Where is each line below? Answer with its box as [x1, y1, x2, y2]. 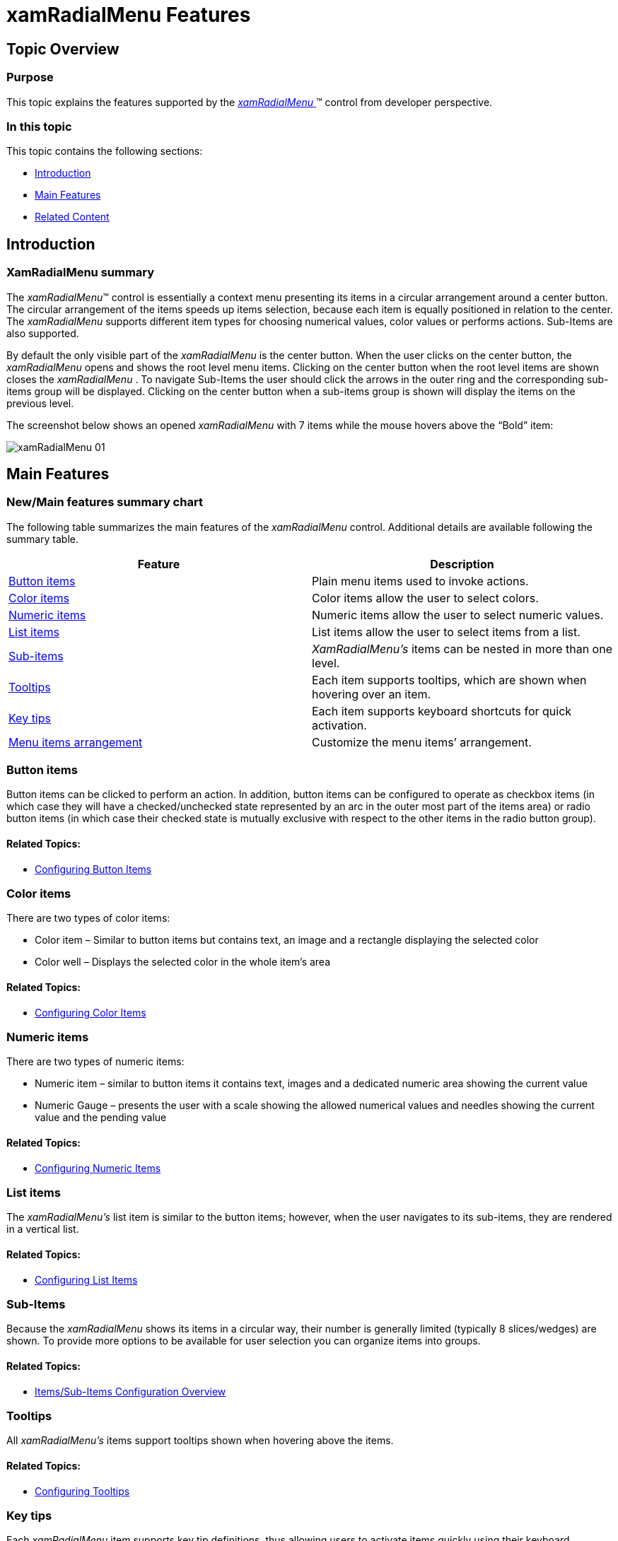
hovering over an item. [312, 686, 431, 701]
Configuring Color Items [35, 1006, 146, 1019]
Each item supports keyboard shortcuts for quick [312, 703, 572, 718]
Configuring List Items [35, 1273, 138, 1286]
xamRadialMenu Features [6, 3, 251, 27]
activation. [312, 717, 367, 732]
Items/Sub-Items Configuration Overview [35, 1385, 226, 1398]
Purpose [6, 70, 54, 85]
